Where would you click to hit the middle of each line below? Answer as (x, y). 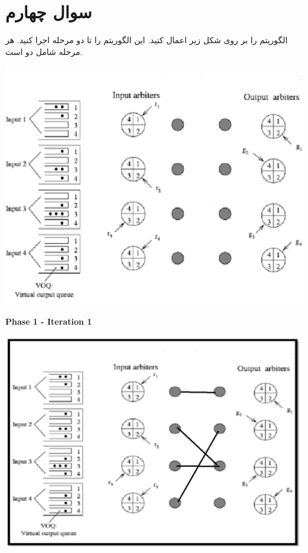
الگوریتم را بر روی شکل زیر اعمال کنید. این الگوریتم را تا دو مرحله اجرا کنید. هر (147, 40)
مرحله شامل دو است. (44, 51)
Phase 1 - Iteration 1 (49, 321)
